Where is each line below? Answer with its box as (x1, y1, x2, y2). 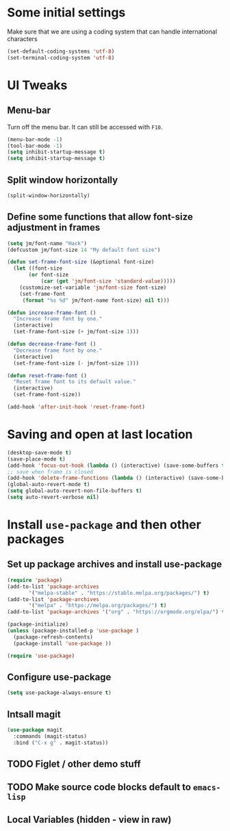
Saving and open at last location (7, 426, 193, 442)
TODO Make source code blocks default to (7, 782, 192, 793)
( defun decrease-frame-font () (7, 341, 97, 348)
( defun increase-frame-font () (7, 309, 97, 316)
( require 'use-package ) (7, 652, 75, 659)
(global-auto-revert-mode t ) (7, 481, 90, 488)
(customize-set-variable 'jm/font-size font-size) (19, 284, 167, 291)
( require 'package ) (7, 576, 63, 583)
